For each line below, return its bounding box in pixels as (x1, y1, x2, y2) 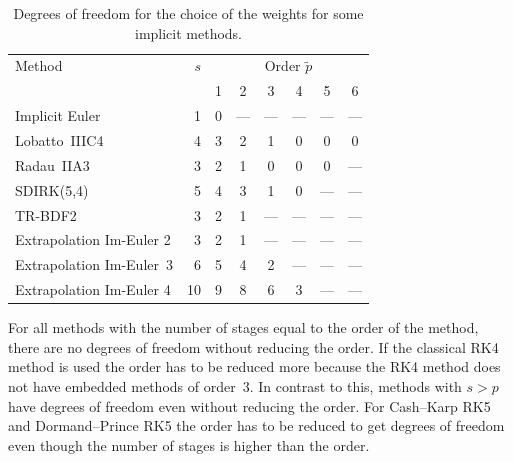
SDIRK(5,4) (15, 179, 89, 200)
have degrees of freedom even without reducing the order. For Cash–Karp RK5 (8, 395, 491, 416)
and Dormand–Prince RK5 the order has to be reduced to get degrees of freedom (8, 415, 505, 436)
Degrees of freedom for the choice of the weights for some (13, 3, 364, 23)
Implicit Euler (15, 105, 101, 126)
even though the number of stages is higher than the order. (8, 434, 370, 455)
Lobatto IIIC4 (15, 129, 104, 150)
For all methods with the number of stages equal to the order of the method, (8, 317, 479, 338)
